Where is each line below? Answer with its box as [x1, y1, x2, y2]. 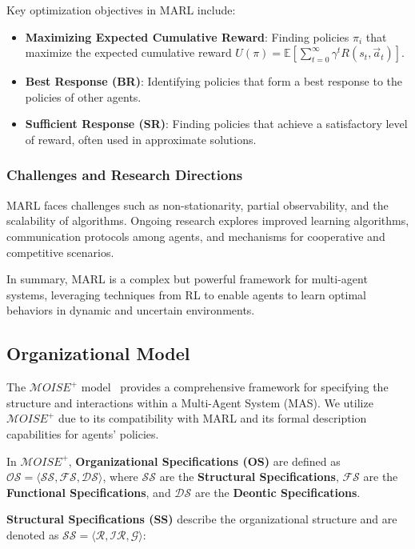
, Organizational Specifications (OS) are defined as [68, 452, 341, 469]
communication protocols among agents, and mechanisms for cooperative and [6, 227, 385, 244]
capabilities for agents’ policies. [6, 425, 159, 442]
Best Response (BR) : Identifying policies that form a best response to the [25, 73, 403, 90]
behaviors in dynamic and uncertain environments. [6, 302, 255, 319]
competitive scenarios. [6, 243, 114, 260]
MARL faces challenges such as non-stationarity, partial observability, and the [6, 196, 389, 213]
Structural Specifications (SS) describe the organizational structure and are [6, 511, 397, 527]
